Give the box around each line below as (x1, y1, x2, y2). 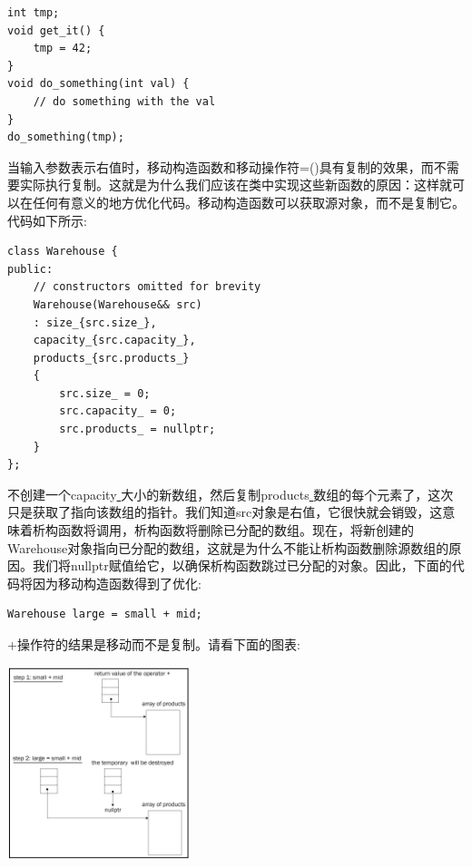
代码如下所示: (7, 210, 87, 229)
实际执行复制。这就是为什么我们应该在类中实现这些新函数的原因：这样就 (19, 175, 452, 194)
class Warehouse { (7, 245, 118, 258)
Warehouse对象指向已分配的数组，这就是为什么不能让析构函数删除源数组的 (7, 538, 449, 557)
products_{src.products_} (33, 351, 190, 365)
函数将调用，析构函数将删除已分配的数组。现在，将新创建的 (57, 521, 414, 540)
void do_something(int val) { (7, 77, 190, 91)
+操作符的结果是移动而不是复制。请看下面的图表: (7, 635, 300, 653)
